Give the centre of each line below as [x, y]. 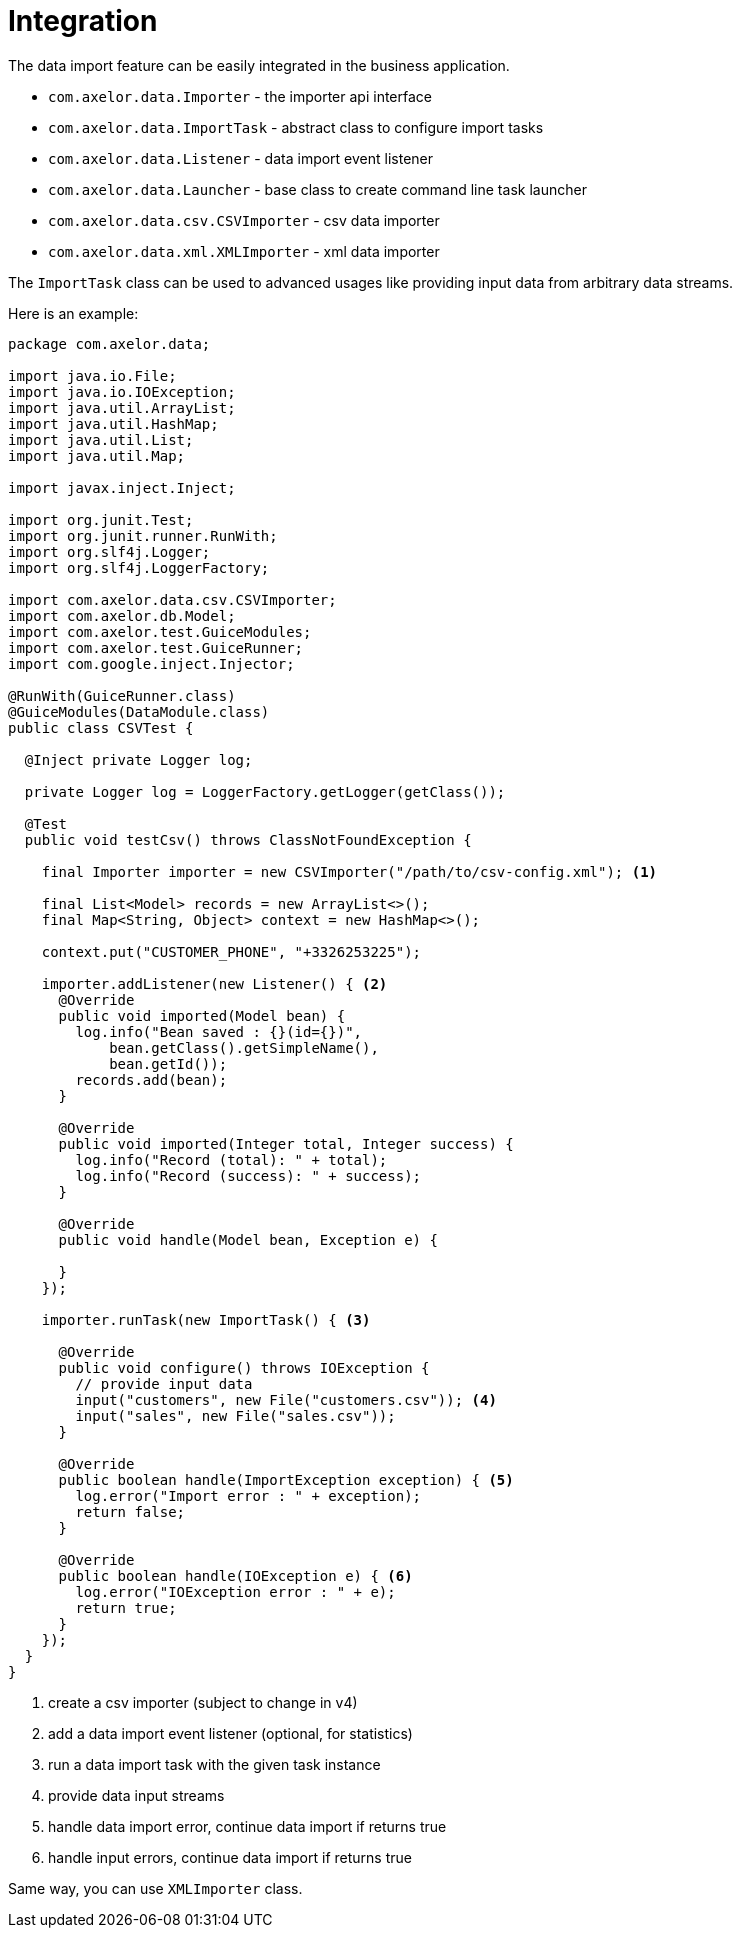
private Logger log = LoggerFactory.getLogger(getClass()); [265, 791]
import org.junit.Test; [101, 519]
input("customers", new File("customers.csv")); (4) [286, 1399]
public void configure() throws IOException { [244, 1367]
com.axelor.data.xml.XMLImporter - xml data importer [244, 251]
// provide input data [164, 1383]
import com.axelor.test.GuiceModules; [160, 631]
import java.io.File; [92, 375]
